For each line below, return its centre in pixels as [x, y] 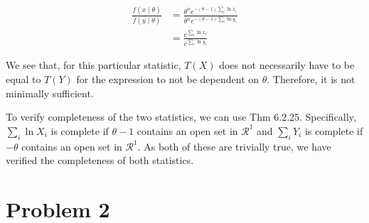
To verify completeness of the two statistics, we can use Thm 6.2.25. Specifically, [181, 117]
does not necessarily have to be [287, 65]
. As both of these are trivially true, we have [234, 146]
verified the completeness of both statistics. [100, 160]
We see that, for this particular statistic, [93, 65]
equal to [23, 78]
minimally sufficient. [50, 93]
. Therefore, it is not [311, 78]
